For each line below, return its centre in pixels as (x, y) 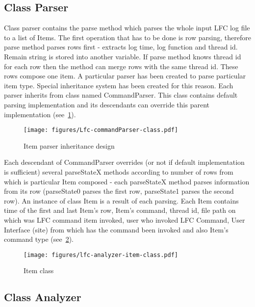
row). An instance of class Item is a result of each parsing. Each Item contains (121, 200)
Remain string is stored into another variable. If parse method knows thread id (123, 56)
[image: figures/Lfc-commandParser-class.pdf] (101, 130)
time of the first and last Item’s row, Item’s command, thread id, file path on (120, 210)
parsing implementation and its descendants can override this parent (107, 104)
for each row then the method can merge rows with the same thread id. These (121, 66)
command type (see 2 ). (39, 239)
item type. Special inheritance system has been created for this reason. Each (119, 85)
